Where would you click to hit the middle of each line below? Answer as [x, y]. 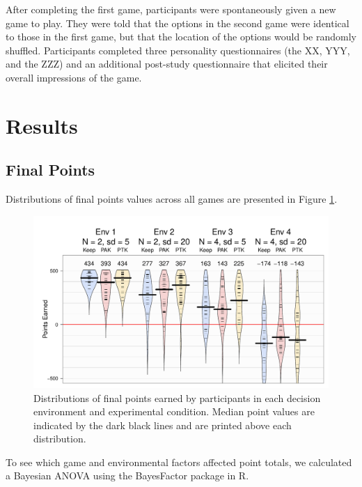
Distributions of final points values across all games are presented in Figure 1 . [172, 199]
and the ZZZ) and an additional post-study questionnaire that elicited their [167, 64]
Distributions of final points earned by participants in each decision [177, 397]
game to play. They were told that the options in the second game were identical [178, 23]
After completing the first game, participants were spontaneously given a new [171, 9]
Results [42, 125]
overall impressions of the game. [74, 77]
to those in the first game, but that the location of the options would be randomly [181, 37]
